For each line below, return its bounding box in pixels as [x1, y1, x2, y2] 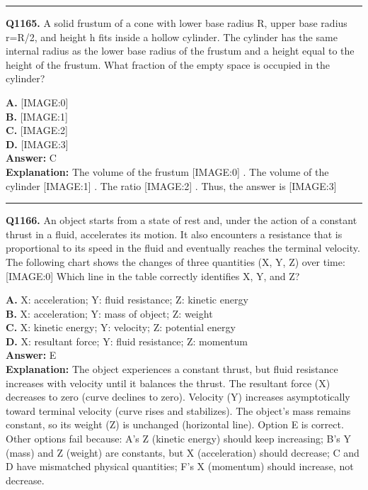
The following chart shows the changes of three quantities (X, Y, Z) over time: [6, 254, 345, 269]
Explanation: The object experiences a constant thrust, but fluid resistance [6, 362, 338, 377]
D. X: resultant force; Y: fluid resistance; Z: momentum [6, 333, 248, 348]
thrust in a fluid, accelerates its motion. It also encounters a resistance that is [6, 226, 343, 241]
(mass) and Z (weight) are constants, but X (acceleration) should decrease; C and [6, 445, 360, 460]
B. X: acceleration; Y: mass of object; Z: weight [6, 306, 213, 321]
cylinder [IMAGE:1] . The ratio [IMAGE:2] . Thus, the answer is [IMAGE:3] [6, 178, 337, 193]
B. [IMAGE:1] [6, 108, 68, 123]
